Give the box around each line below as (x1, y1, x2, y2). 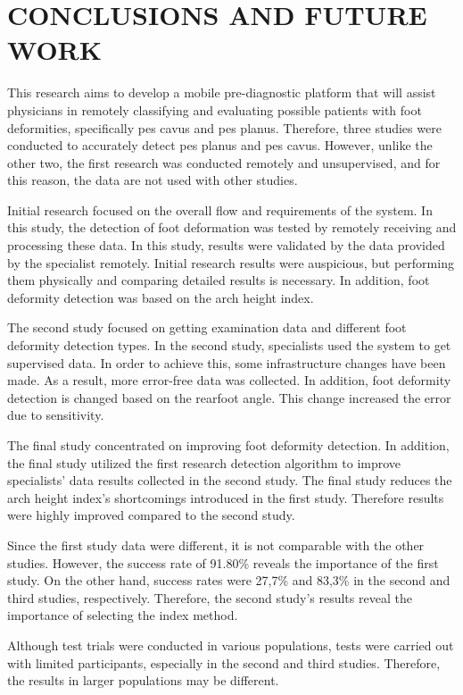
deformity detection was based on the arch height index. (7, 288, 314, 306)
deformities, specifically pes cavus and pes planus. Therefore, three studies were (7, 118, 442, 137)
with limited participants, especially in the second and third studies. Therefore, (7, 653, 441, 672)
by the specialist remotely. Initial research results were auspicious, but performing (7, 253, 454, 272)
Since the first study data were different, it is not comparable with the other (7, 535, 425, 554)
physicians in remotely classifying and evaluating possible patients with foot (7, 100, 422, 119)
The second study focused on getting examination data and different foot (7, 318, 407, 337)
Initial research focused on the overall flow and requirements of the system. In (7, 200, 433, 219)
